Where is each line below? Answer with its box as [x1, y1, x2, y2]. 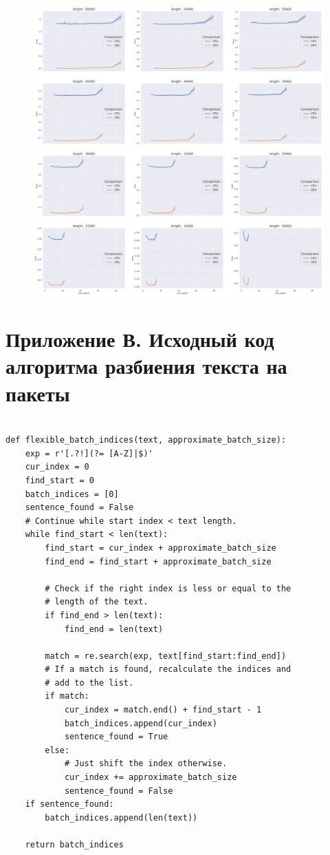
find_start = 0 [25, 475, 94, 485]
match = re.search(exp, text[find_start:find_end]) [45, 651, 287, 661]
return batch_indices [25, 840, 124, 850]
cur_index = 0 [25, 462, 89, 472]
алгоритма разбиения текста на [5, 352, 287, 380]
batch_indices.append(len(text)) [45, 812, 198, 823]
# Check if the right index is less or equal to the [45, 583, 291, 593]
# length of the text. [45, 597, 148, 607]
